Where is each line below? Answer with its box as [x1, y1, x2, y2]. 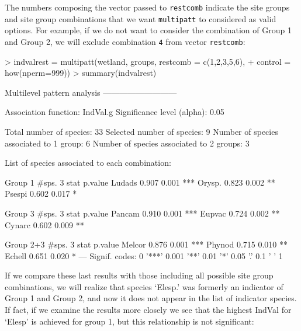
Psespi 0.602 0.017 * [5, 187, 77, 200]
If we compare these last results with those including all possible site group [5, 269, 274, 281]
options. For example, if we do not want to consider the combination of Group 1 [5, 24, 292, 36]
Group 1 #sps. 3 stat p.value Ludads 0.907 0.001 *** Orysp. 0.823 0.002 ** [5, 176, 275, 188]
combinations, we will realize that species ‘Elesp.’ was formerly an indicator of [5, 280, 283, 292]
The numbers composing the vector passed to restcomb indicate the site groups [5, 1, 290, 13]
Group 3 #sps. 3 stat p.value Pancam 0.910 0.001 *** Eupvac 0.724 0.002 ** [5, 207, 280, 219]
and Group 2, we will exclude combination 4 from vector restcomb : [5, 35, 245, 47]
